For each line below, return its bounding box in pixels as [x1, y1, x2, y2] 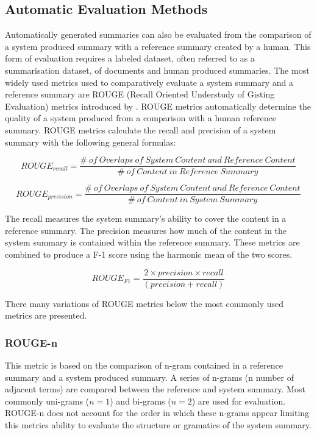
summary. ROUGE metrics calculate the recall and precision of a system [5, 123, 276, 136]
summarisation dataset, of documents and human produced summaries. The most [5, 63, 310, 76]
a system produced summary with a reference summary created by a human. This [5, 40, 311, 52]
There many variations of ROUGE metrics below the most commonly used [5, 297, 284, 309]
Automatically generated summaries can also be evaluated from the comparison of [5, 28, 312, 41]
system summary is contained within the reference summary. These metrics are [5, 236, 300, 249]
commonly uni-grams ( [5, 394, 90, 407]
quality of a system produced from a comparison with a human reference [5, 111, 276, 124]
